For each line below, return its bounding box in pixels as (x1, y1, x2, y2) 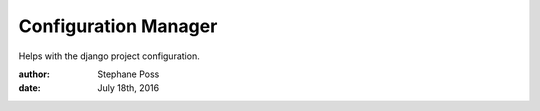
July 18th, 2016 (97, 82, 160, 94)
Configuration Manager (18, 15, 218, 37)
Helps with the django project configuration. (18, 50, 200, 62)
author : (18, 68, 50, 80)
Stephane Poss (97, 68, 160, 80)
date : (18, 82, 41, 94)
